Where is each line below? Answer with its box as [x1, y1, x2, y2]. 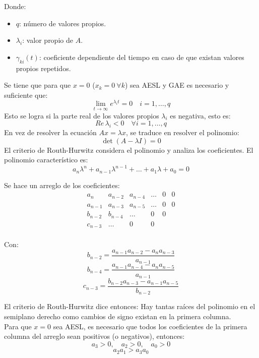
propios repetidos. [16, 63, 71, 73]
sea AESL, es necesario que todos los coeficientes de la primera [53, 321, 247, 331]
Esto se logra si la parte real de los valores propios [4, 110, 159, 121]
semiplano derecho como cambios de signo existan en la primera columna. [4, 311, 231, 322]
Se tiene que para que [4, 80, 71, 90]
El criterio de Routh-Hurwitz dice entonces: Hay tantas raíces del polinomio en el [4, 301, 255, 312]
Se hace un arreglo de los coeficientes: [4, 180, 120, 190]
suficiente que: [4, 89, 48, 100]
